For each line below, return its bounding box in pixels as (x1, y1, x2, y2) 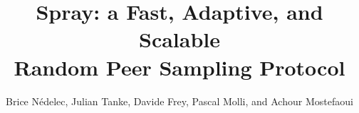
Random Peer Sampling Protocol (14, 52, 345, 81)
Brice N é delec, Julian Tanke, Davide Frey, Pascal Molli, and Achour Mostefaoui (6, 93, 353, 108)
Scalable (138, 25, 221, 54)
